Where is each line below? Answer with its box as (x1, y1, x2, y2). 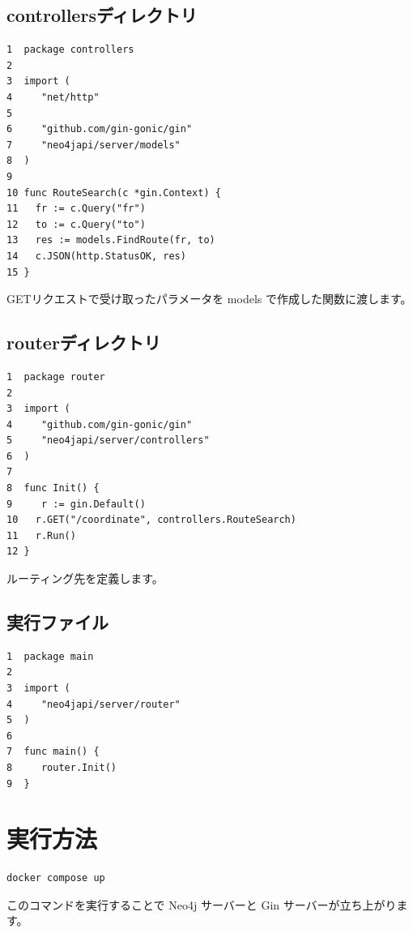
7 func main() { (6, 746, 100, 758)
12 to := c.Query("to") (6, 218, 146, 230)
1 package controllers (6, 44, 134, 56)
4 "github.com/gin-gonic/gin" (6, 418, 193, 430)
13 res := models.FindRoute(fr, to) (6, 234, 215, 246)
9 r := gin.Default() (6, 498, 146, 510)
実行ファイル (6, 610, 109, 635)
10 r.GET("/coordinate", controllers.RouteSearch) (6, 514, 296, 526)
